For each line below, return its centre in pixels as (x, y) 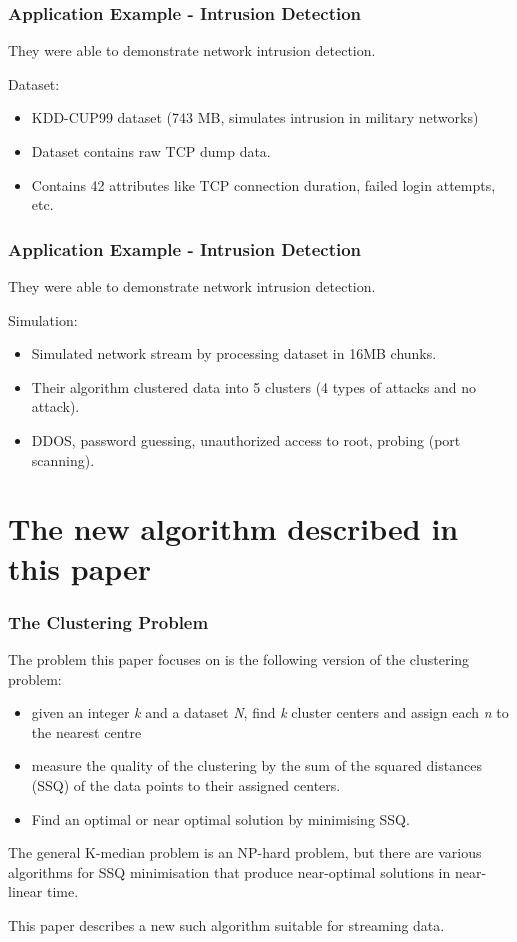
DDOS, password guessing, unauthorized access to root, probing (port (246, 439)
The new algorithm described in (233, 528)
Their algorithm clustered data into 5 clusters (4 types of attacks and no (254, 386)
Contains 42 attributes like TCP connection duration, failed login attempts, (263, 184)
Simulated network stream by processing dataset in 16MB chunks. (234, 353)
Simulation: (43, 319)
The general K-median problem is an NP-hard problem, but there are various (245, 852)
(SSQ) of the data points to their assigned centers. (186, 784)
